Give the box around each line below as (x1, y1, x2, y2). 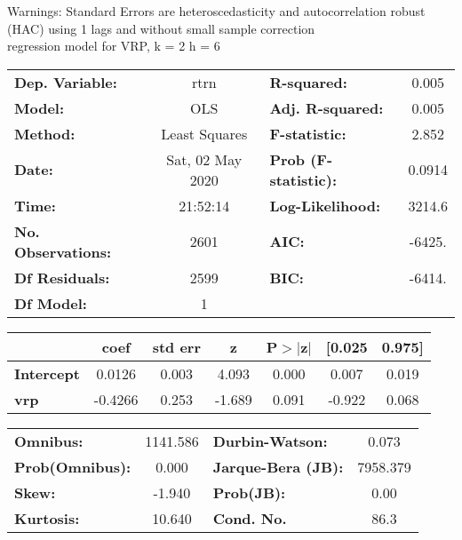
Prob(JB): (212, 481, 286, 503)
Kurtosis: (14, 507, 80, 528)
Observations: (14, 241, 112, 262)
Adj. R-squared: (269, 97, 384, 118)
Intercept (14, 362, 80, 384)
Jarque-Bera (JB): (212, 456, 344, 477)
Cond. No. (212, 507, 287, 528)
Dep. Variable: (14, 71, 117, 92)
